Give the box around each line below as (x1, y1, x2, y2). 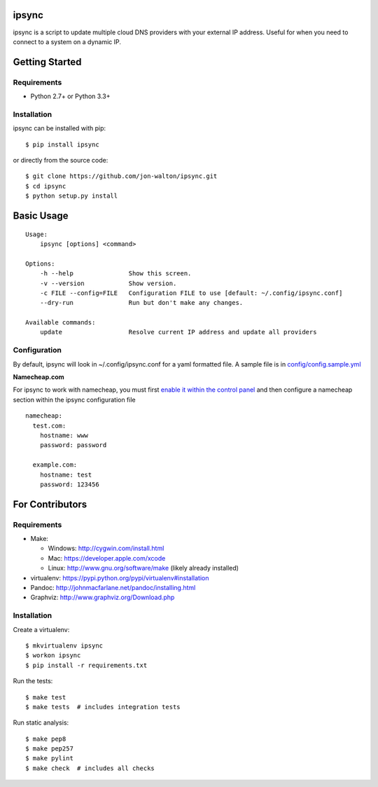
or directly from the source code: (13, 156, 108, 164)
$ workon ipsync (25, 652, 81, 659)
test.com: (32, 421, 66, 430)
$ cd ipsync (25, 182, 66, 190)
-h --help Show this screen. (39, 270, 192, 278)
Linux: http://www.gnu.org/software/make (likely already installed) (48, 564, 239, 573)
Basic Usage (13, 210, 69, 221)
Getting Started (13, 56, 82, 68)
